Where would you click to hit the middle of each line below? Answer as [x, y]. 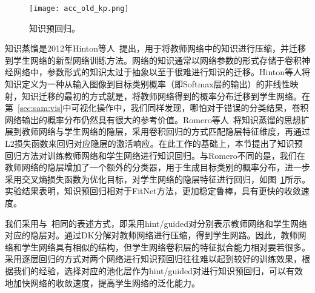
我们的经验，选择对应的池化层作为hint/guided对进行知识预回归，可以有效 [158, 270]
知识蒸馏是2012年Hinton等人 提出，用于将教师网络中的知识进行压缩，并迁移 [156, 48]
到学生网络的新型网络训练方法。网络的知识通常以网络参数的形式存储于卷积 [153, 60]
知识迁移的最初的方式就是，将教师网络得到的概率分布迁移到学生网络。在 [166, 96]
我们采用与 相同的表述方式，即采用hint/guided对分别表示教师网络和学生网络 [156, 223]
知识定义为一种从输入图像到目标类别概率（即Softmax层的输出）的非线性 [148, 84]
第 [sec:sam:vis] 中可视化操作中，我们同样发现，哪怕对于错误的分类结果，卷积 [157, 108]
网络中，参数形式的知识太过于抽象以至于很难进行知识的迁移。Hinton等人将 [162, 72]
